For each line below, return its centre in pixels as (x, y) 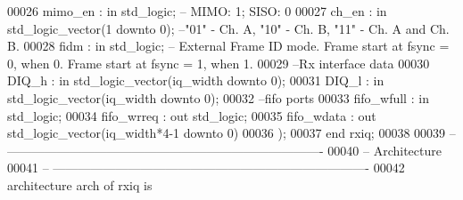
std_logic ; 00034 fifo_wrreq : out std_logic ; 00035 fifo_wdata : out (192, 115)
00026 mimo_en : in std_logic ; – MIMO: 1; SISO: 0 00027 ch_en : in (197, 11)
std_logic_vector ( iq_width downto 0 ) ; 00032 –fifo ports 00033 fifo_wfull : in (218, 97)
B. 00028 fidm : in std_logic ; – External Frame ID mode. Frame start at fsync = (228, 46)
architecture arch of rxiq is (80, 184)
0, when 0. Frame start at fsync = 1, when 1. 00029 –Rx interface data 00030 (219, 63)
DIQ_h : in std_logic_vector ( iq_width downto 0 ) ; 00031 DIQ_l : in (196, 80)
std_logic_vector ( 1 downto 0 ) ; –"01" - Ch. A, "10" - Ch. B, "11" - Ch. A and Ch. (228, 28)
